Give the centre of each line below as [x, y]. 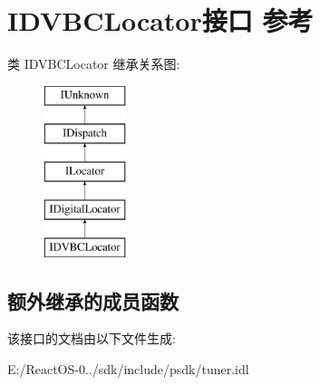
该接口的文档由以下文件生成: [92, 338]
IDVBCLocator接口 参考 [160, 20]
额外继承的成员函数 [93, 300]
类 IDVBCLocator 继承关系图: [94, 64]
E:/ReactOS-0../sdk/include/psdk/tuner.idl [128, 369]
